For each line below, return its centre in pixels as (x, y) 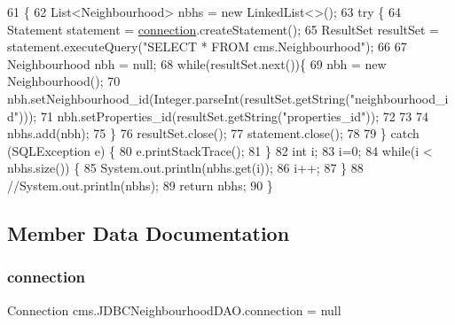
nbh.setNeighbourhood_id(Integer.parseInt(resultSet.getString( (179, 98)
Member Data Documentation (149, 232)
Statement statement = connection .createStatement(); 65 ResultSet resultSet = (223, 29)
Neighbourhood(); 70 (64, 81)
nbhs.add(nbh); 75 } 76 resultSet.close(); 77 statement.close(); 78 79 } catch (213, 133)
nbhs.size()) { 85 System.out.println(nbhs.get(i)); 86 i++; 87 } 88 (185, 168)
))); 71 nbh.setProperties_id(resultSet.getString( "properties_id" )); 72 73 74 (224, 116)
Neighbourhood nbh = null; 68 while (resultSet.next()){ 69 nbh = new (197, 63)
